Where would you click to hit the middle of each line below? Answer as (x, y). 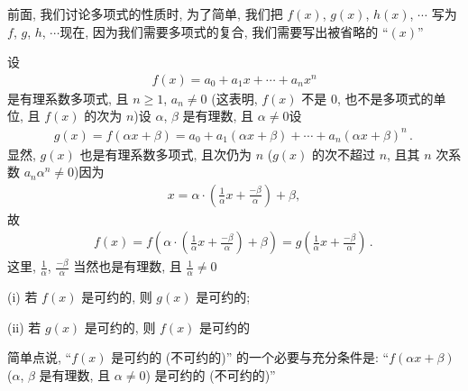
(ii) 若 (24, 327)
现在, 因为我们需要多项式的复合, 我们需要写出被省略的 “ (224, 31)
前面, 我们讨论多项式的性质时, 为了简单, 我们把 (145, 14)
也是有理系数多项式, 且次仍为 (165, 154)
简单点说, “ (40, 357)
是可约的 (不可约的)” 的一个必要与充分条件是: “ (250, 357)
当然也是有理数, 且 (128, 266)
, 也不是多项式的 (385, 98)
